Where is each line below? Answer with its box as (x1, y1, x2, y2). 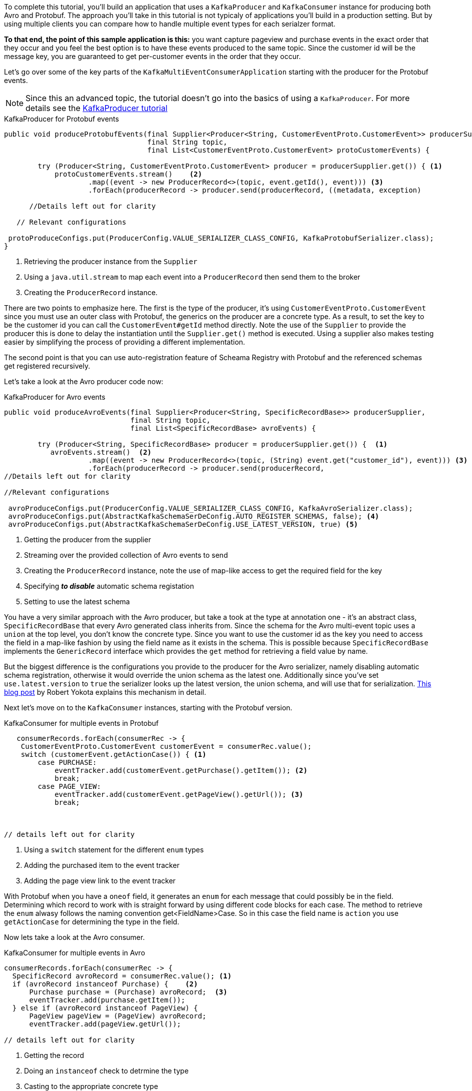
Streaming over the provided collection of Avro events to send (24, 551, 228, 559)
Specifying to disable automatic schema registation (24, 582, 194, 590)
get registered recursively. (4, 362, 90, 370)
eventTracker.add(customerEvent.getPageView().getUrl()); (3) (54, 790, 303, 798)
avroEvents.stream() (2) (50, 448, 152, 456)
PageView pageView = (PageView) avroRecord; (29, 1012, 206, 1020)
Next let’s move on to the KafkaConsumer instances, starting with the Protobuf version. (4, 703, 292, 712)
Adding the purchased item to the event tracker (24, 861, 179, 869)
